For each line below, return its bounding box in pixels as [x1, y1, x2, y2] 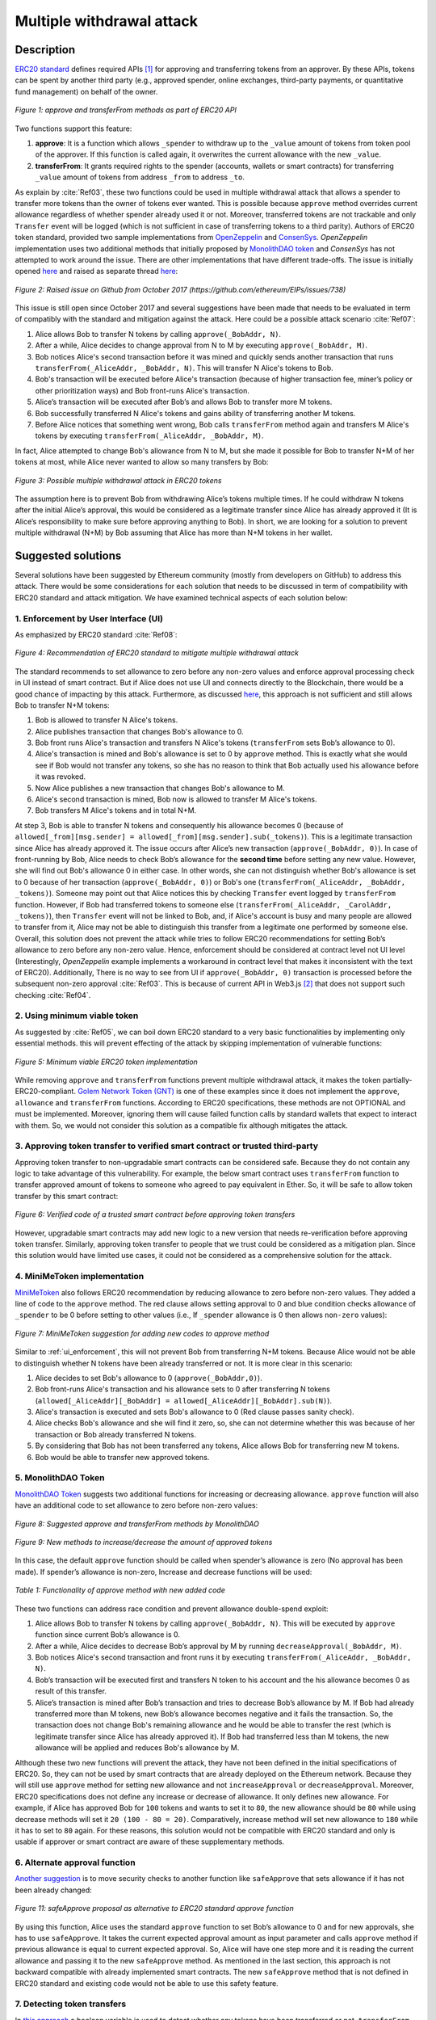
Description [15, 43, 76, 57]
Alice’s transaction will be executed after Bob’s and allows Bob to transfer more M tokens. [35, 397, 333, 407]
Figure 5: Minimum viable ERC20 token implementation [15, 1057, 198, 1067]
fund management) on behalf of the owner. [15, 86, 158, 96]
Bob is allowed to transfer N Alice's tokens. [35, 715, 178, 725]
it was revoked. [35, 772, 86, 781]
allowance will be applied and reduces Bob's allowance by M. [35, 1743, 240, 1753]
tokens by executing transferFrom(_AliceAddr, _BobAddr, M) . [35, 431, 264, 440]
